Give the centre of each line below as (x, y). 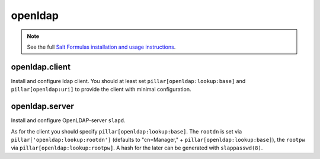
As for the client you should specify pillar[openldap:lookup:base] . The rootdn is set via (127, 131)
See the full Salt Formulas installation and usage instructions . (101, 47)
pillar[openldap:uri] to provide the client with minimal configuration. (101, 90)
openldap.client (41, 67)
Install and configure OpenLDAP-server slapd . (68, 120)
